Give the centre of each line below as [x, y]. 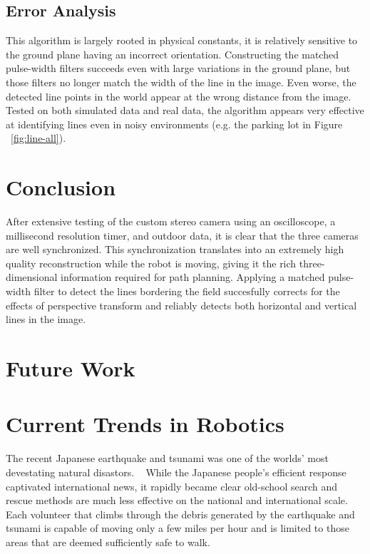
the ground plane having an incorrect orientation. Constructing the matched [172, 54]
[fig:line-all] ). [38, 138]
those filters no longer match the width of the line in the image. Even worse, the [181, 82]
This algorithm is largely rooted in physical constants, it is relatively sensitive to [182, 40]
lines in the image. [46, 319]
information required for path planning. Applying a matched [193, 277]
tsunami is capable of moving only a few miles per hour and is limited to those [178, 528]
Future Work [71, 368]
